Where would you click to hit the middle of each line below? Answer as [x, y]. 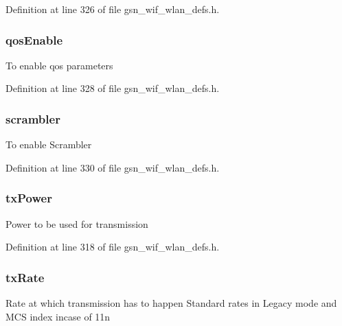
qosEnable [34, 39]
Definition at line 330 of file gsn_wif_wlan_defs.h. [113, 167]
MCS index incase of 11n [58, 316]
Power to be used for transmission [77, 223]
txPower [29, 198]
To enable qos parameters [59, 65]
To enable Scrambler [49, 144]
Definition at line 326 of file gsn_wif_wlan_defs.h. [113, 9]
